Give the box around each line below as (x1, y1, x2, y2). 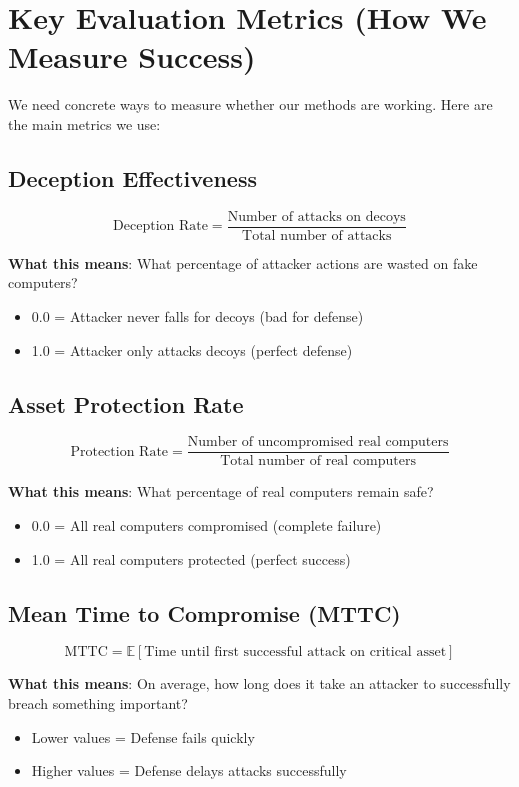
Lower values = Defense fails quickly (31, 726, 255, 747)
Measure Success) (8, 36, 256, 77)
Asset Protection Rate (8, 388, 244, 419)
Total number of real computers (220, 454, 417, 469)
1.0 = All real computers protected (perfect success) (31, 548, 351, 569)
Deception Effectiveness (8, 162, 257, 193)
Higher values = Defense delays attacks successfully (31, 760, 347, 781)
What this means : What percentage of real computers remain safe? (8, 481, 434, 502)
